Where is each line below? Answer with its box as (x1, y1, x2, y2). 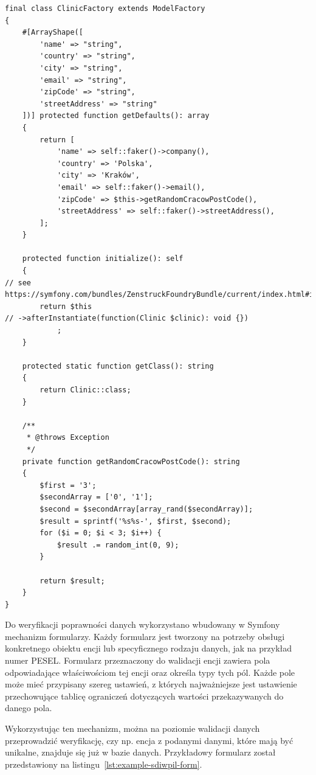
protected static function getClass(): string (22, 361, 214, 370)
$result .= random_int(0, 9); (57, 540, 179, 549)
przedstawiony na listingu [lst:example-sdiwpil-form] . (5, 757, 202, 770)
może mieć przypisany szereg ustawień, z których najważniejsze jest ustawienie (5, 678, 297, 690)
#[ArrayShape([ (22, 28, 83, 37)
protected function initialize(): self (22, 254, 184, 263)
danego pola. (5, 701, 52, 714)
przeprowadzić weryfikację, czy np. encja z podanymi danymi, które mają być (5, 734, 294, 746)
